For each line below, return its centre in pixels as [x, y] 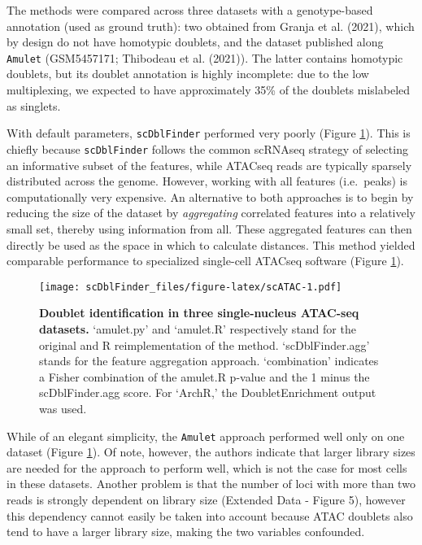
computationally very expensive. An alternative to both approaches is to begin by [210, 196]
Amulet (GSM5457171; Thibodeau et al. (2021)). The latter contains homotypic [205, 57]
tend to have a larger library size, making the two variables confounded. [186, 532]
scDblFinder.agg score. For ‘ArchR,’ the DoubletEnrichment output [208, 392]
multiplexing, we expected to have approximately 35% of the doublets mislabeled [209, 90]
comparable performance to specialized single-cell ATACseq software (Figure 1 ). [205, 261]
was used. [63, 408]
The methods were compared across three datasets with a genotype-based [190, 10]
